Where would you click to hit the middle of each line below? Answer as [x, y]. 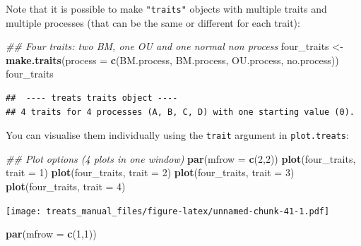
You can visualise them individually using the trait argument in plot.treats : [177, 135]
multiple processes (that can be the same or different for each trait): [153, 22]
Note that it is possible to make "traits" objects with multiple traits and [166, 8]
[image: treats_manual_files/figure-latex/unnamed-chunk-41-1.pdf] [168, 211]
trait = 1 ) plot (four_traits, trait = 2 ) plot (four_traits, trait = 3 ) [150, 172]
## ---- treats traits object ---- [92, 98]
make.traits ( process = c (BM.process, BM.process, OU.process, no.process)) [172, 60]
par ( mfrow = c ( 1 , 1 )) [51, 234]
